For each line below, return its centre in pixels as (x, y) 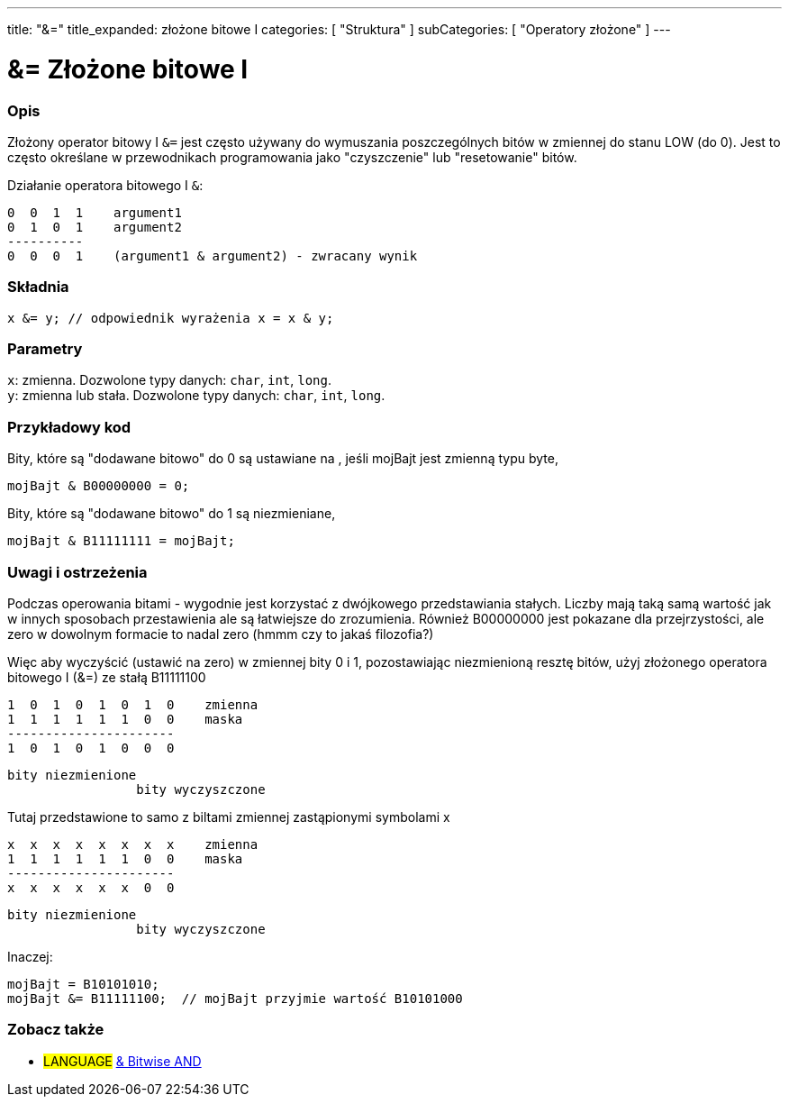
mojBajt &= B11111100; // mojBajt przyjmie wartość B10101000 (235, 998)
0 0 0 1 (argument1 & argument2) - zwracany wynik (213, 255)
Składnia (38, 287)
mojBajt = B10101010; (83, 984)
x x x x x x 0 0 (91, 887)
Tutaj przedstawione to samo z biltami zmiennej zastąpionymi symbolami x (229, 817)
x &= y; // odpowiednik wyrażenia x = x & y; (171, 318)
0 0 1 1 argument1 (95, 212)
